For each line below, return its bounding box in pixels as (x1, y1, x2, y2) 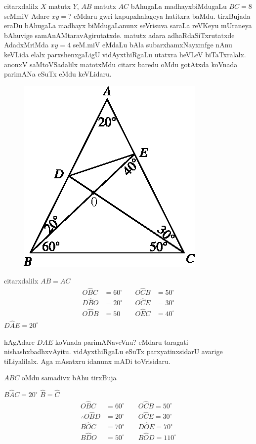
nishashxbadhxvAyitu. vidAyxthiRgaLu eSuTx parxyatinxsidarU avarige (4, 346, 223, 357)
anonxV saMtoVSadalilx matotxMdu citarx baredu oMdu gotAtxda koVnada (4, 59, 238, 69)
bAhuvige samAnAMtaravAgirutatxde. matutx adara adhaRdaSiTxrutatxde (4, 30, 235, 40)
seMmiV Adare (4, 10, 49, 21)
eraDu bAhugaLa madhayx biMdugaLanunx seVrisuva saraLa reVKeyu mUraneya (4, 20, 252, 31)
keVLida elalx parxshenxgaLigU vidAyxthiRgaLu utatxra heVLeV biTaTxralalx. (4, 49, 246, 59)
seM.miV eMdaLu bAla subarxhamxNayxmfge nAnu (73, 40, 232, 50)
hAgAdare (4, 336, 35, 347)
